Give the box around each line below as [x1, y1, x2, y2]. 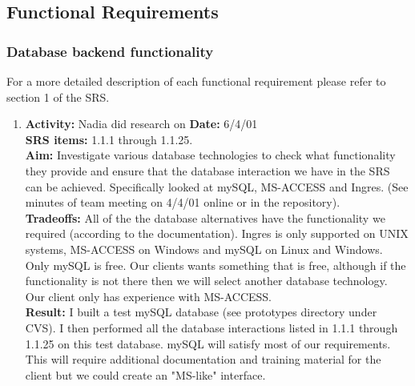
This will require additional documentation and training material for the [25, 351, 381, 368]
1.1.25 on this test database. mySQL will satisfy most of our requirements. [25, 335, 391, 352]
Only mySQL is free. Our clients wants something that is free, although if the [25, 256, 406, 273]
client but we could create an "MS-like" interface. [25, 366, 266, 383]
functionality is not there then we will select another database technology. [25, 272, 388, 289]
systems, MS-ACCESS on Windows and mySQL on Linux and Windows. [25, 240, 383, 257]
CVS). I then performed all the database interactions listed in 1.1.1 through [25, 319, 398, 336]
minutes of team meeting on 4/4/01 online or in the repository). [25, 194, 340, 211]
